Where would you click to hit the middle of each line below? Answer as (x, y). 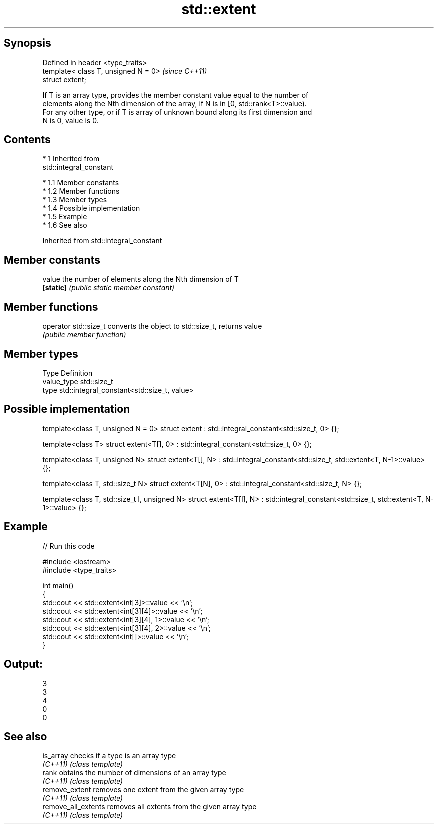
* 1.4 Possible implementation (91, 208)
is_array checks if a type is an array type (109, 756)
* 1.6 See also (65, 225)
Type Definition (68, 373)
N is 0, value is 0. (71, 120)
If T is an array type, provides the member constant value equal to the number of (176, 95)
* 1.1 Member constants (81, 183)
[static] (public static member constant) (109, 288)
